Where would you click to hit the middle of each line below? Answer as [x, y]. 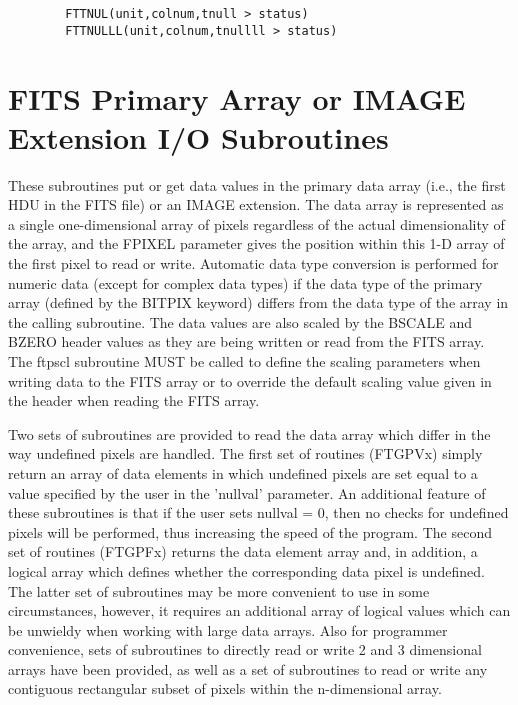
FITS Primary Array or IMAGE [237, 97]
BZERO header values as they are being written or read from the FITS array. [246, 341]
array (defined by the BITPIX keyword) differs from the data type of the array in [258, 302]
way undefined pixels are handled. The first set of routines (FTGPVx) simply [245, 453]
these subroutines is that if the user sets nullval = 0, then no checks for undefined [258, 512]
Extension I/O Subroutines [198, 136]
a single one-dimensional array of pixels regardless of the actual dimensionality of [256, 223]
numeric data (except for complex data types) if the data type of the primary [245, 282]
